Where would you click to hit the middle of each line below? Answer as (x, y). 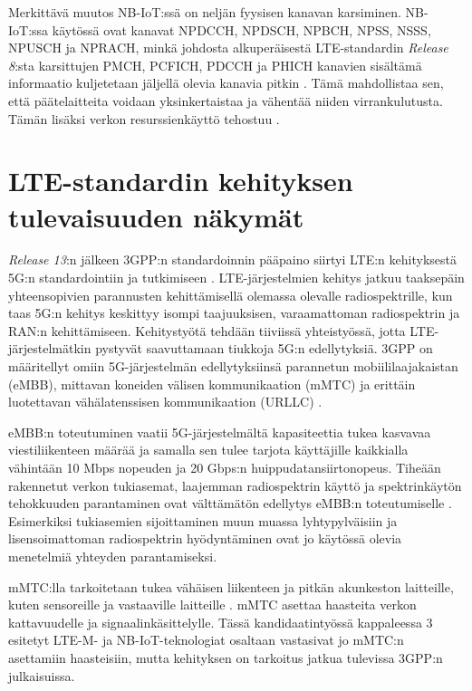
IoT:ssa (29, 29)
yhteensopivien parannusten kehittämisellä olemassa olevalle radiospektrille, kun (231, 295)
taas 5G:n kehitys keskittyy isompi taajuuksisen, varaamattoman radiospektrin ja (234, 313)
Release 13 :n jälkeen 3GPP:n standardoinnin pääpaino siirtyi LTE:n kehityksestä (232, 259)
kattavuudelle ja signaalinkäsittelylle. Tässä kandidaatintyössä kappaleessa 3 (221, 622)
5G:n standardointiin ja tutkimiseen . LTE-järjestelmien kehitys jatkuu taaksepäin (236, 278)
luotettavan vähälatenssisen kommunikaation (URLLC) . (165, 402)
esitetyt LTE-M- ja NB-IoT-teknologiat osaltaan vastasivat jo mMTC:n (206, 640)
